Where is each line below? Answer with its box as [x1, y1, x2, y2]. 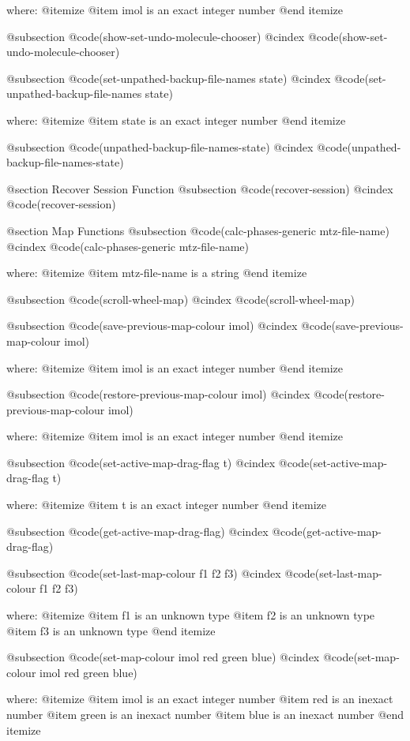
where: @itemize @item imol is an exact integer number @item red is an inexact [6, 690, 393, 707]
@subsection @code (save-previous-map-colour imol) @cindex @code [6, 317, 332, 334]
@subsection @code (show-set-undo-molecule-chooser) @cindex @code [6, 28, 339, 44]
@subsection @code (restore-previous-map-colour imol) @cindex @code [6, 386, 344, 402]
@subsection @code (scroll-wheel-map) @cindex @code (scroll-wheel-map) [6, 290, 355, 307]
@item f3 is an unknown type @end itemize [6, 622, 216, 638]
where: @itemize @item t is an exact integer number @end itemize [6, 496, 326, 513]
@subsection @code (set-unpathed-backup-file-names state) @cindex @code [6, 69, 365, 86]
